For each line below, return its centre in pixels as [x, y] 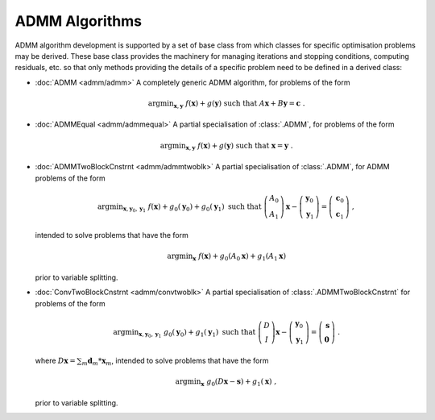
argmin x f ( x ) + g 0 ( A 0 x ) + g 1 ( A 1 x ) [226, 257]
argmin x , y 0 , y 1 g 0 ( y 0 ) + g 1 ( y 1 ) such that [184, 333]
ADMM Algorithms [79, 21]
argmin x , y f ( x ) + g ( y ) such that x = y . [226, 147]
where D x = [55, 361]
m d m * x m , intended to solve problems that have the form [175, 361]
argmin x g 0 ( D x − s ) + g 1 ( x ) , [226, 383]
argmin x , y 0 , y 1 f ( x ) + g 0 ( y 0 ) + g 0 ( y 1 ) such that [179, 208]
